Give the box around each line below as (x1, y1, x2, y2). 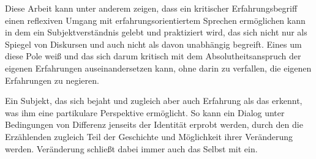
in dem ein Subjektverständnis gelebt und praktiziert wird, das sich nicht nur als (5, 26, 307, 39)
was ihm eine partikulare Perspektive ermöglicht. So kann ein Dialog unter (5, 106, 285, 119)
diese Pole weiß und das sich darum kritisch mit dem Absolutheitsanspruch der (5, 50, 301, 62)
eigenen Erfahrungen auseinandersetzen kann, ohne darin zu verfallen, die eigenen (5, 61, 312, 74)
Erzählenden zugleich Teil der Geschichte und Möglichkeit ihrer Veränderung (5, 130, 293, 142)
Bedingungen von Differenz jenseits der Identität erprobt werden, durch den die (5, 118, 303, 131)
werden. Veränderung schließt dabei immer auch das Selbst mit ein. (5, 142, 258, 155)
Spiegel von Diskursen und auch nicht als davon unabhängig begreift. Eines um (5, 37, 302, 50)
